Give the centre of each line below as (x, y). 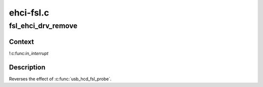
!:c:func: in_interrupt (29, 53)
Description (27, 67)
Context (21, 42)
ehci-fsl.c (29, 13)
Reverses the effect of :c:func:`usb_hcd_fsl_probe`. (60, 79)
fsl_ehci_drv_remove (43, 26)
